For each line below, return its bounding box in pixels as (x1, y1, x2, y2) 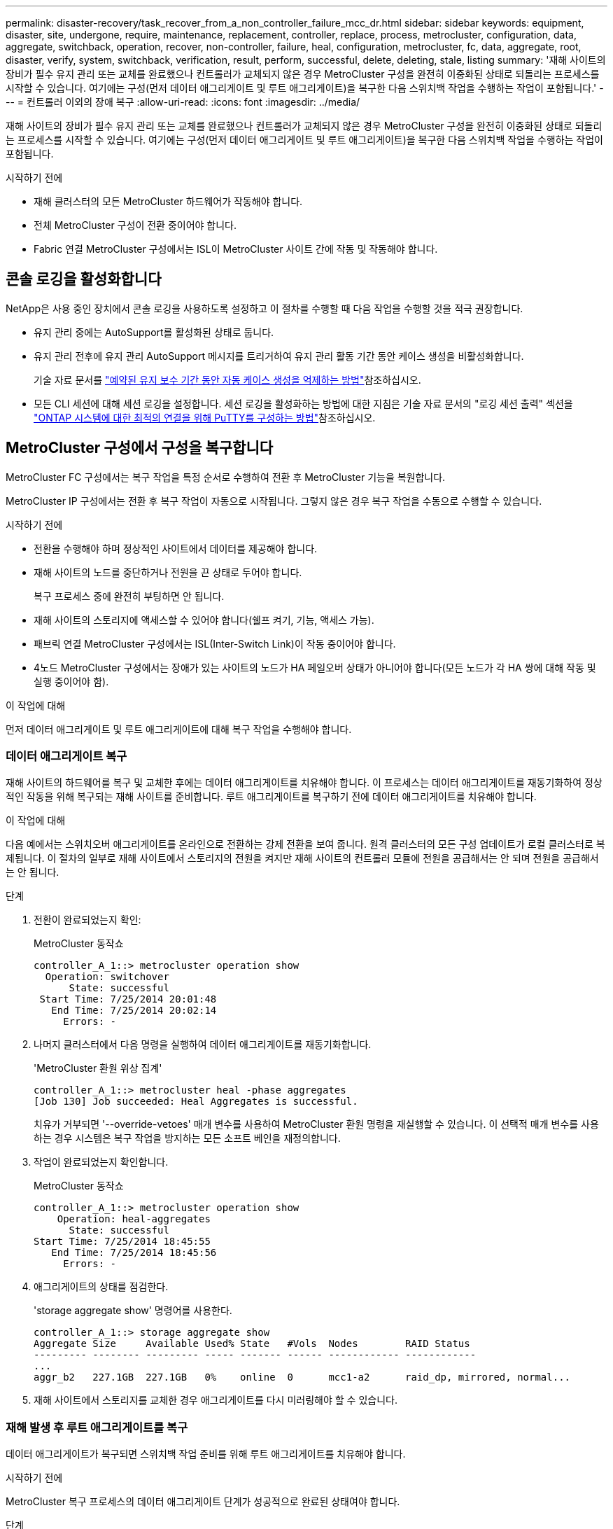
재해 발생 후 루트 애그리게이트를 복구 (6, 1420, 188, 1434)
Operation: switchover (45, 971, 169, 983)
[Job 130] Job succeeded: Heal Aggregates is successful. (34, 1096, 358, 1108)
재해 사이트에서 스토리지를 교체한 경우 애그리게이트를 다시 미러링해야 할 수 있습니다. (34, 1394, 397, 1406)
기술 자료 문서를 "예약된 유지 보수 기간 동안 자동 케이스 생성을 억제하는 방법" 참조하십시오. (34, 373, 421, 386)
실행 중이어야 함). (34, 675, 109, 687)
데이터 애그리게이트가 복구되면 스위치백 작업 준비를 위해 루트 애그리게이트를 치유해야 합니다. (6, 1448, 406, 1460)
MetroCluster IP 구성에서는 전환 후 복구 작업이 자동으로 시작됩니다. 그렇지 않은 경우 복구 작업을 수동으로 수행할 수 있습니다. (6, 494, 542, 507)
